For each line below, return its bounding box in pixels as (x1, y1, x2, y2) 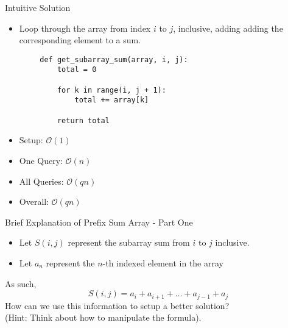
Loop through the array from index (19, 21, 151, 34)
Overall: (19, 195, 49, 208)
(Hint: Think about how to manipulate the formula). (5, 311, 202, 324)
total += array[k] (74, 96, 149, 105)
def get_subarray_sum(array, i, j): (40, 55, 188, 64)
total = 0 (57, 65, 97, 74)
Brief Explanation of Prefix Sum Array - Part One (5, 215, 193, 228)
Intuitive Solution (5, 1, 71, 13)
